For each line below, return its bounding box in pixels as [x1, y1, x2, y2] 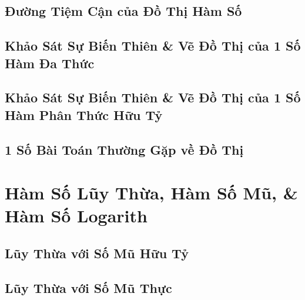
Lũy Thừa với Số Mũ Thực [5, 278, 172, 296]
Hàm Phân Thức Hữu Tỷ [5, 105, 163, 124]
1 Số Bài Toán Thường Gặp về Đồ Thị [5, 140, 244, 158]
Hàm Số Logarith [5, 204, 148, 228]
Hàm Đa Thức [5, 54, 95, 72]
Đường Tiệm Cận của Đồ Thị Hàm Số [5, 2, 242, 20]
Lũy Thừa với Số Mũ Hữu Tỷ [5, 244, 189, 262]
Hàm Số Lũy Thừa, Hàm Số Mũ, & [5, 181, 298, 205]
